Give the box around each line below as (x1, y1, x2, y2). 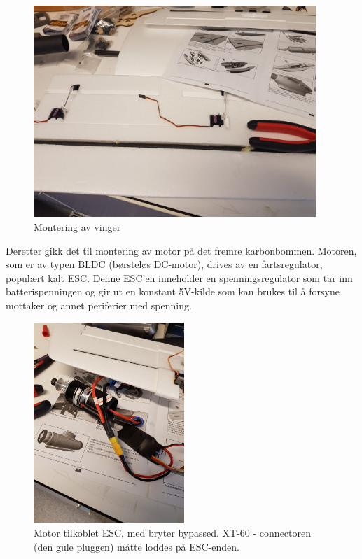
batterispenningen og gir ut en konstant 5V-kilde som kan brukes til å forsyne (6, 284, 340, 299)
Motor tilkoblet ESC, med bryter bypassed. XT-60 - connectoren (34, 525, 312, 540)
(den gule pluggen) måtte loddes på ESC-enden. (34, 539, 239, 553)
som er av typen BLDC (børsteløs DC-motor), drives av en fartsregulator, (6, 257, 323, 271)
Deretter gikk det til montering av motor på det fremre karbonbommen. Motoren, (6, 243, 357, 257)
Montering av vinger (34, 219, 121, 234)
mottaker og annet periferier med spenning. (6, 297, 192, 312)
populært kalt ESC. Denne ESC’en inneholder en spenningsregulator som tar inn (6, 270, 353, 285)
